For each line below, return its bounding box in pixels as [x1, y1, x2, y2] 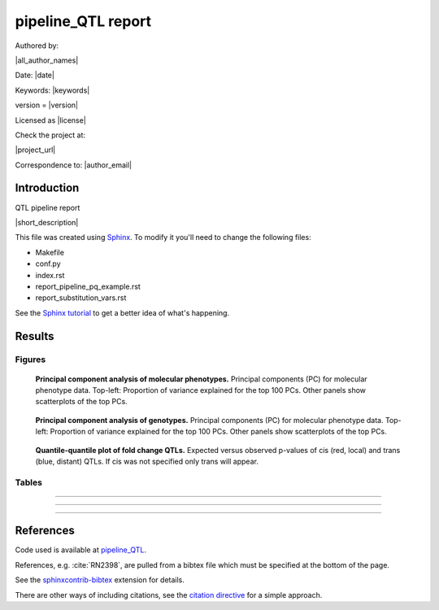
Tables [15, 477, 42, 488]
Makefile [35, 247, 65, 257]
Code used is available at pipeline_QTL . [15, 545, 146, 555]
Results [15, 329, 54, 343]
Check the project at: [15, 130, 85, 140]
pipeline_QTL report [15, 12, 152, 30]
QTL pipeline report [15, 203, 80, 212]
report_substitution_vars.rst [35, 293, 127, 303]
